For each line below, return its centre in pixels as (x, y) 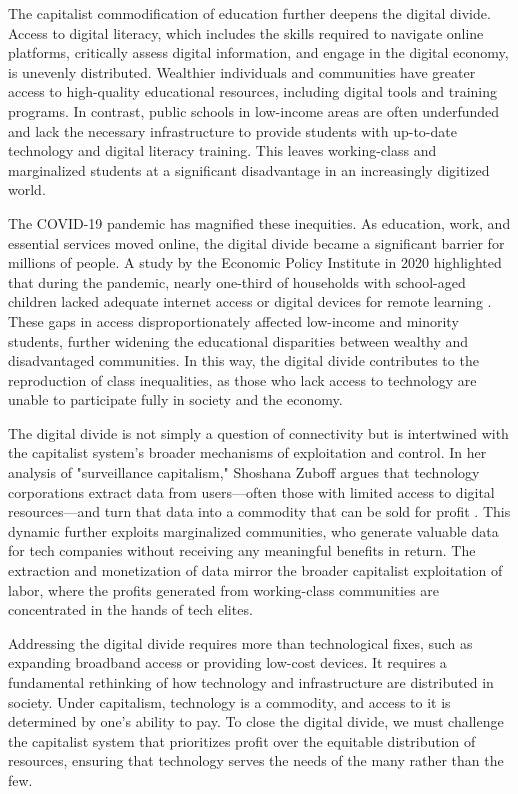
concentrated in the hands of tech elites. (130, 609)
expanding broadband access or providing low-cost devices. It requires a (227, 662)
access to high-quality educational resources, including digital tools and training (252, 91)
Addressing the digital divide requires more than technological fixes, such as (240, 642)
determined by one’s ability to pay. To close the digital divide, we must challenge (256, 721)
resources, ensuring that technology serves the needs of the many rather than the (256, 760)
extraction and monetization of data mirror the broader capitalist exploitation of (255, 570)
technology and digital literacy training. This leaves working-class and (222, 150)
